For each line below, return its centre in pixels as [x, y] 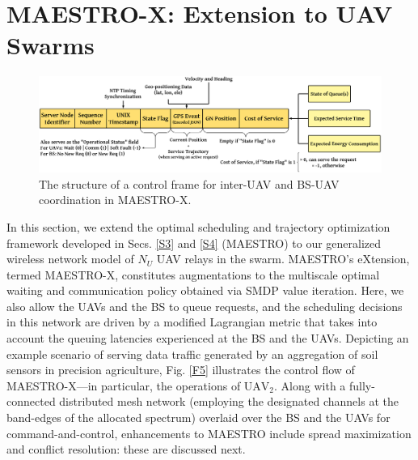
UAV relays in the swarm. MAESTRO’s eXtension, [283, 259]
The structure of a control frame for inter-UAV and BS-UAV [189, 183]
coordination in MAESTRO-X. [115, 200]
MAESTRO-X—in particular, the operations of [124, 385]
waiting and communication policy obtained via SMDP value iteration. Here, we [205, 290]
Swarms [51, 45]
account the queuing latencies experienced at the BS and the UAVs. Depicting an [208, 338]
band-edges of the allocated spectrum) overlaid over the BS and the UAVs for [198, 417]
